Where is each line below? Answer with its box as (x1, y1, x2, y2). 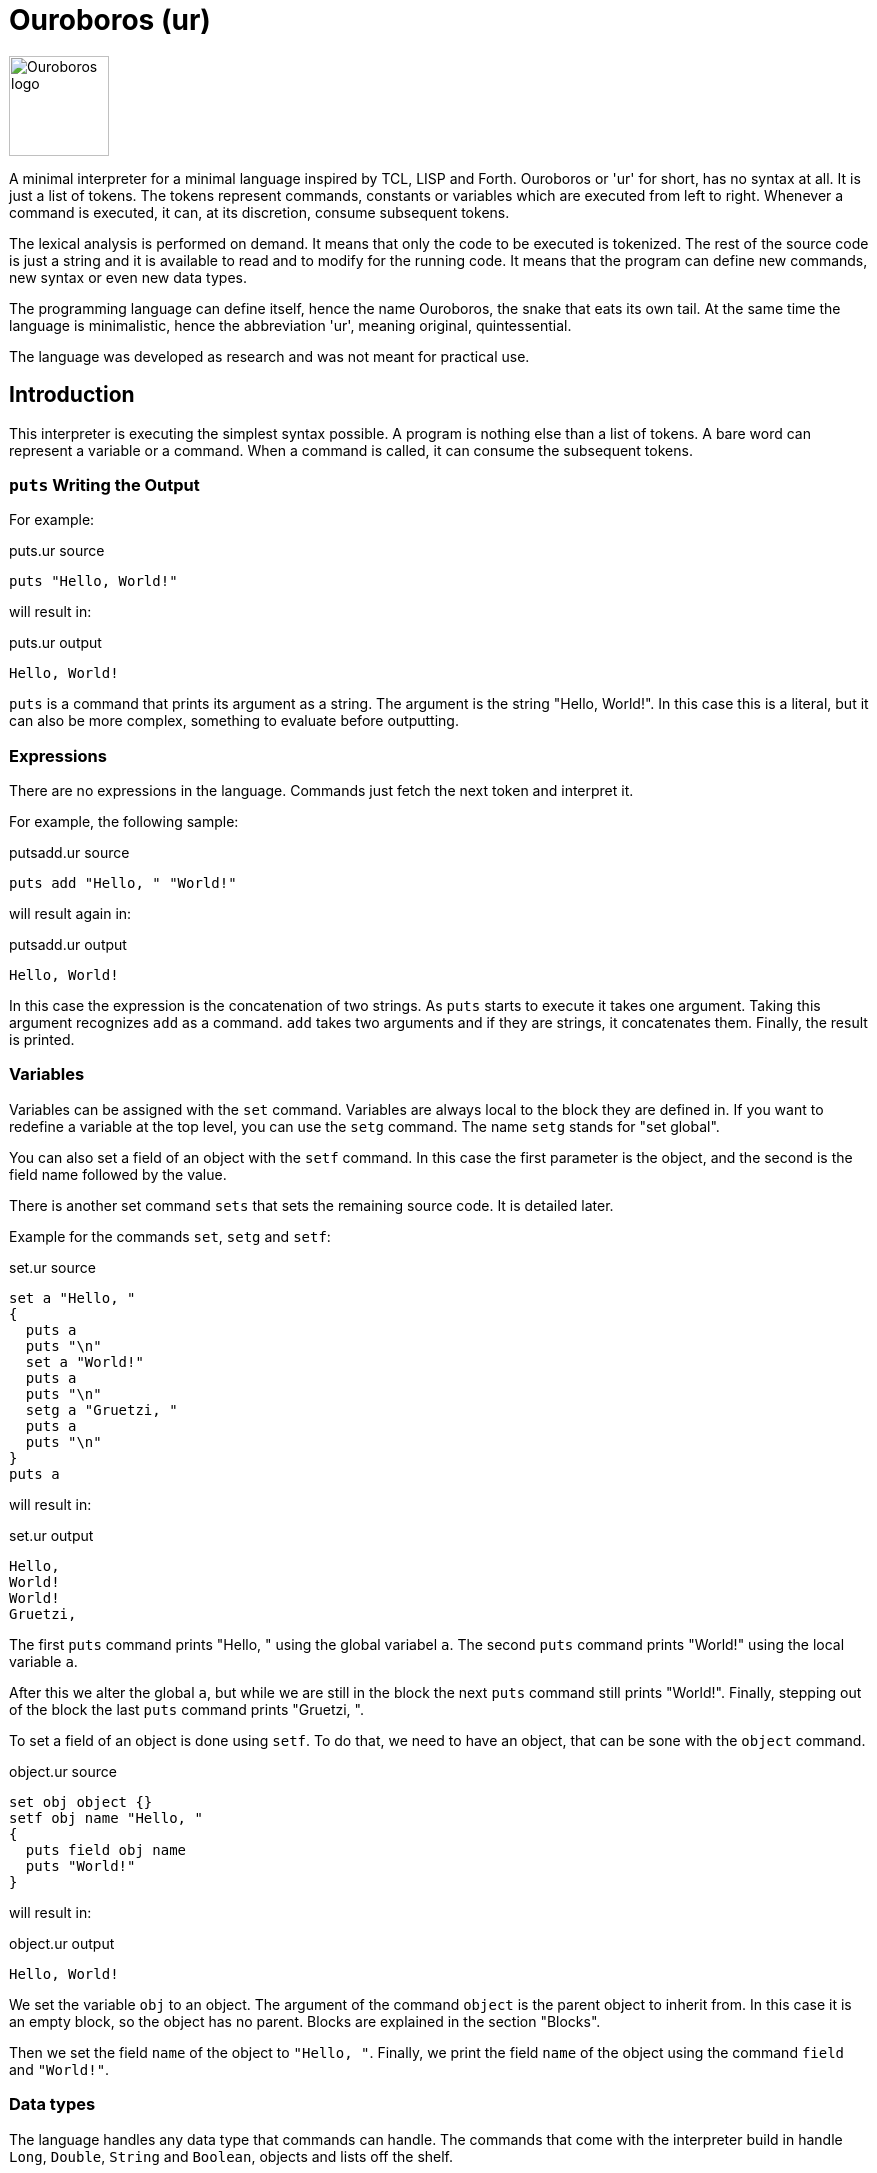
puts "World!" (25, 1857, 136, 1874)
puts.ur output (9, 634, 102, 652)
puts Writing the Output (9, 474, 200, 495)
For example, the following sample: (9, 813, 239, 831)
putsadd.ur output (9, 936, 127, 954)
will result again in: (9, 905, 132, 923)
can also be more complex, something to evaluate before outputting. (9, 712, 459, 730)
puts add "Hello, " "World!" (9, 875, 237, 892)
